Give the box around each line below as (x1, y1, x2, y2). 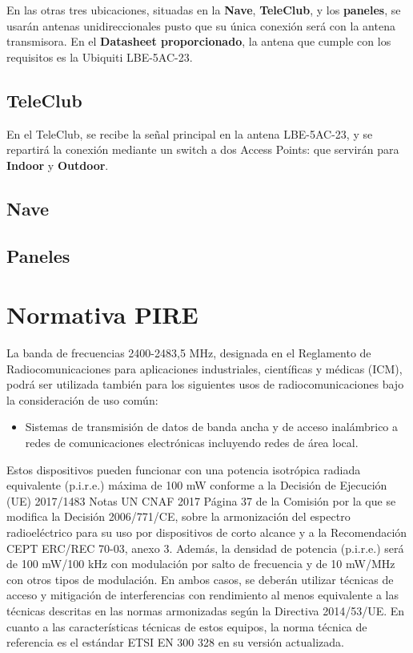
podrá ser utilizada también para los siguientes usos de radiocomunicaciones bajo (6, 376, 404, 393)
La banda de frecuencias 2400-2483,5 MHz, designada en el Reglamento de (6, 345, 371, 361)
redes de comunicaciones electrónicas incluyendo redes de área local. (25, 434, 359, 451)
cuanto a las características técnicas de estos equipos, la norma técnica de (6, 618, 367, 635)
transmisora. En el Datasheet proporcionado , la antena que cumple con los (6, 33, 391, 50)
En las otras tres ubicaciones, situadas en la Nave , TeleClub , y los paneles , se (6, 2, 401, 18)
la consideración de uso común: (6, 391, 158, 408)
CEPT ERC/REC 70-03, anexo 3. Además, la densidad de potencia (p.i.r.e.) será (6, 539, 404, 556)
